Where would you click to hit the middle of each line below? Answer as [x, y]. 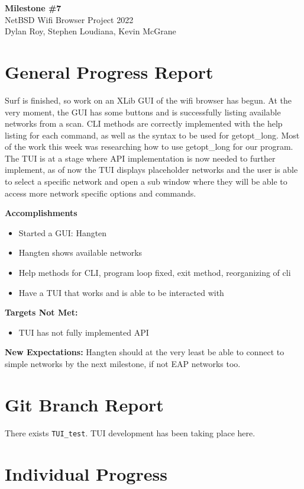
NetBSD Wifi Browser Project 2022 [69, 19]
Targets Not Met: [41, 312]
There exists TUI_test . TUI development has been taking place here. [130, 432]
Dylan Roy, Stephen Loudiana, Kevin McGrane [90, 31]
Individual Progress [86, 473]
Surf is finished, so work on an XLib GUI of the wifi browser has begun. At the [148, 100]
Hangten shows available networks [80, 252]
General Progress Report [109, 71]
